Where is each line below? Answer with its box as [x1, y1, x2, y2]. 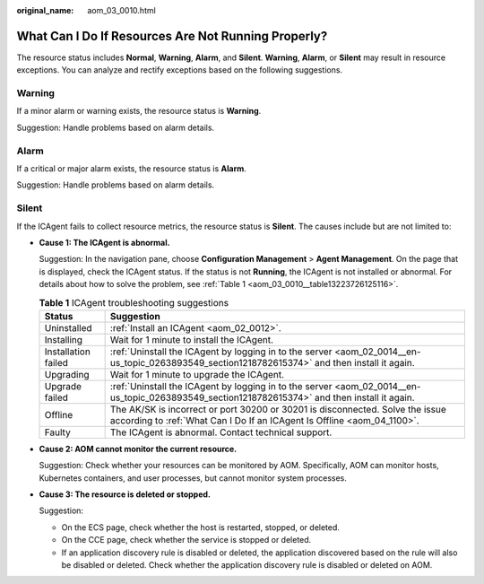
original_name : [16, 5, 74, 15]
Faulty [44, 426, 71, 439]
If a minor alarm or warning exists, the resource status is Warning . [16, 106, 262, 117]
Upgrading [44, 368, 90, 380]
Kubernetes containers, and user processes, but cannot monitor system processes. [39, 472, 347, 484]
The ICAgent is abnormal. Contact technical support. [109, 426, 333, 439]
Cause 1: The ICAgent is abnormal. [39, 237, 170, 248]
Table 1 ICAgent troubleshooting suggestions [39, 296, 229, 309]
